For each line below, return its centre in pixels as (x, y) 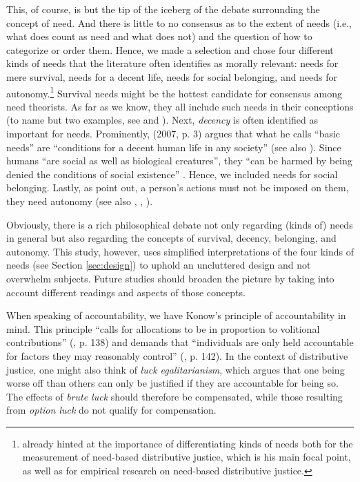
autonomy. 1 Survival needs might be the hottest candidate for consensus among (174, 92)
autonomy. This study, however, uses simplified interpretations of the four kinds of (180, 251)
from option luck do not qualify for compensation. (111, 410)
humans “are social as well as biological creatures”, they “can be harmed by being (179, 161)
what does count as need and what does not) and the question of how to (159, 36)
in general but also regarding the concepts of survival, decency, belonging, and (171, 238)
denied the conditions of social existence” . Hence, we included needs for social (172, 174)
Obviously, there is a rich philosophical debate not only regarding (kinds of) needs (180, 224)
